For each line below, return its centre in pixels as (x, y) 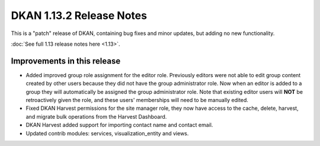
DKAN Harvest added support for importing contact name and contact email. (119, 125)
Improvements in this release (66, 61)
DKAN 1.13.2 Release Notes (79, 15)
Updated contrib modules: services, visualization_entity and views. (107, 133)
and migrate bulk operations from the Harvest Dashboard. (96, 116)
